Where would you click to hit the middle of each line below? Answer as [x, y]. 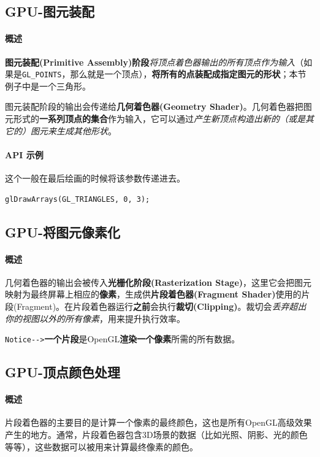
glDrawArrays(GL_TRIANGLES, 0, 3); [78, 199]
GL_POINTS [42, 75]
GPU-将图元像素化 [63, 232]
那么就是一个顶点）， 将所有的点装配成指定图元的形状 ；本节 [188, 74]
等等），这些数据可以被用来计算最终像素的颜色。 [101, 446]
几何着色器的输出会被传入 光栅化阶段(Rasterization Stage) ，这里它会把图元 [158, 282]
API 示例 [24, 154]
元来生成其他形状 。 [78, 130]
